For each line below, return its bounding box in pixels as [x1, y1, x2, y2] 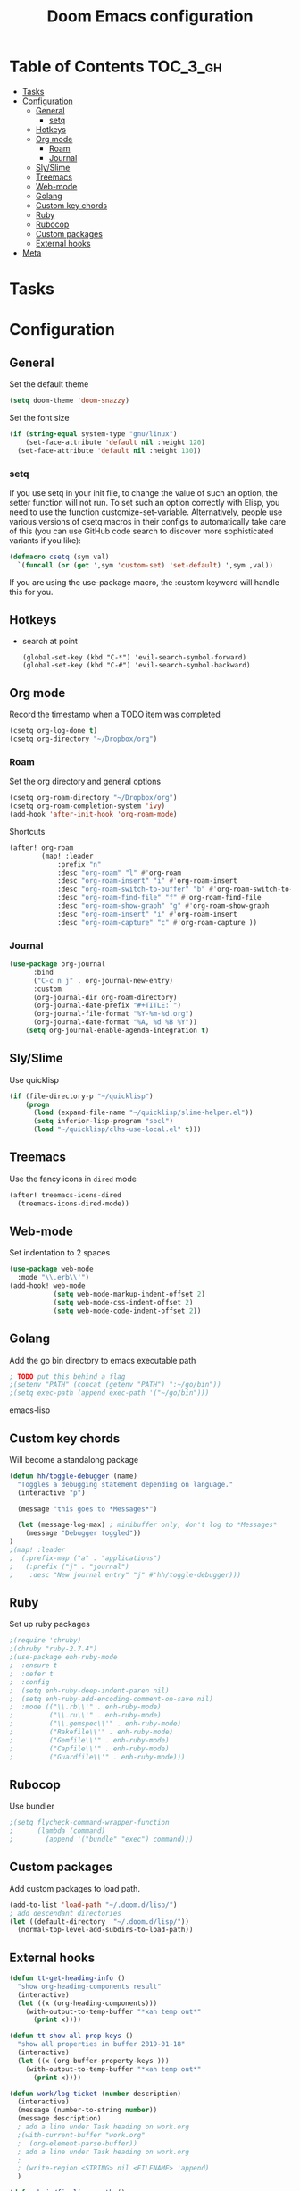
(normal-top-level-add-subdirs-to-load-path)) [17, 1926, 194, 1935]
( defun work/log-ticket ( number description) [9, 2089, 181, 2098]
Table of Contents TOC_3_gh [9, 56, 222, 77]
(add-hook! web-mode [9, 1281, 87, 1290]
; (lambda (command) [9, 1826, 105, 1835]
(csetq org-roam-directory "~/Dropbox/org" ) [9, 793, 178, 802]
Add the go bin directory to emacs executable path [9, 1355, 196, 1365]
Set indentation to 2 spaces [9, 1247, 111, 1258]
